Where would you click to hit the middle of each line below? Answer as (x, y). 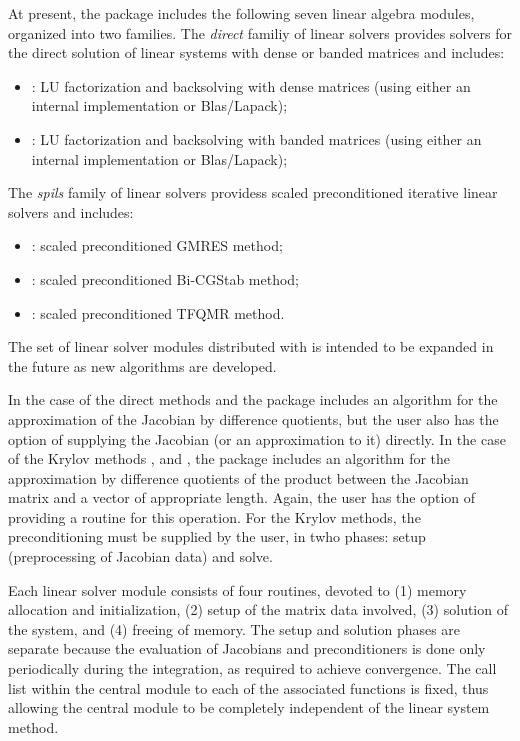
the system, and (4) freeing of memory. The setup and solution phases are (234, 628)
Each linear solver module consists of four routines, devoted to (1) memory (237, 589)
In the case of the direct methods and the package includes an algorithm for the (253, 399)
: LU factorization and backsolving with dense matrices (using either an (251, 85)
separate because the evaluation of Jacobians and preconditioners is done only (247, 648)
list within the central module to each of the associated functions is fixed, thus (248, 687)
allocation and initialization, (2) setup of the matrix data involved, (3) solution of (258, 609)
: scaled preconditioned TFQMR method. (158, 312)
